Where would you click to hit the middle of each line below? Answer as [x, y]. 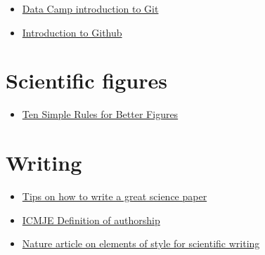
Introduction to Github [72, 32]
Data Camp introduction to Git [90, 8]
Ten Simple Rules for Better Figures [100, 114]
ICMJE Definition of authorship [91, 220]
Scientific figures [86, 80]
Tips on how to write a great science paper [115, 196]
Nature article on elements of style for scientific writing [141, 243]
